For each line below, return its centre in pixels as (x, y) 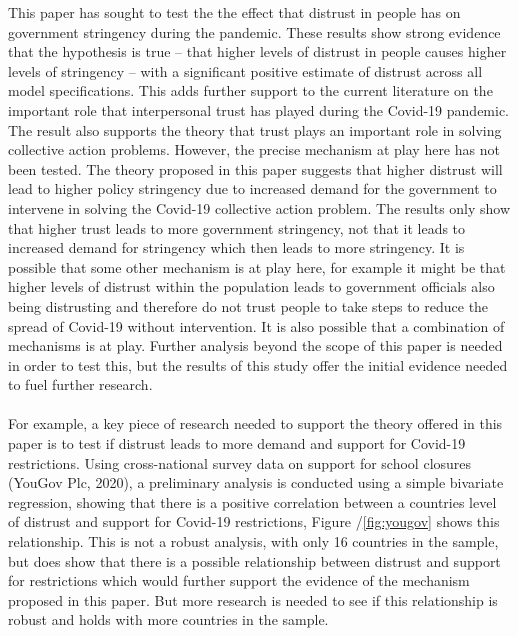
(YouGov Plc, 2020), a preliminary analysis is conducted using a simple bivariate (256, 482)
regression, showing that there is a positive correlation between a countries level (252, 501)
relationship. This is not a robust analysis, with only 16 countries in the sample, (253, 541)
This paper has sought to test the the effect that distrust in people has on (234, 12)
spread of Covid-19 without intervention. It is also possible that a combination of (256, 325)
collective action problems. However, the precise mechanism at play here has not (254, 149)
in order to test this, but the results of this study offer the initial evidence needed (258, 364)
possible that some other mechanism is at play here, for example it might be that (257, 266)
